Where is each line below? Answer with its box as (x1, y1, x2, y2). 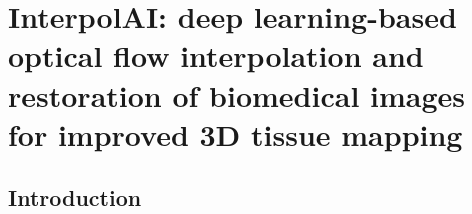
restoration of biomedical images (8, 74, 466, 115)
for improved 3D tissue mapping (8, 113, 463, 154)
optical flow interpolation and (8, 35, 424, 76)
